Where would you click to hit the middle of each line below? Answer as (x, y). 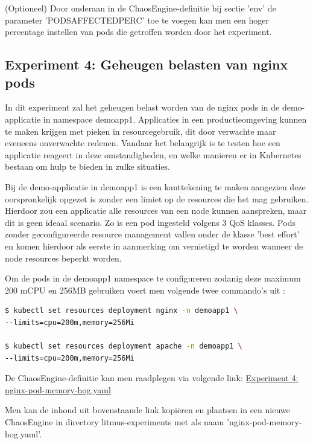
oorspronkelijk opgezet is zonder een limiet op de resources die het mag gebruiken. (157, 198)
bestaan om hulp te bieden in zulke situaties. (88, 166)
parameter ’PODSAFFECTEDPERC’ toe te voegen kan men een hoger (137, 20)
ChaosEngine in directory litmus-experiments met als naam (115, 422)
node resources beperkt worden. (63, 258)
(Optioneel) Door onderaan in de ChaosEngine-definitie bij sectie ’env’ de (141, 8)
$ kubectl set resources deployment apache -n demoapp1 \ (124, 346)
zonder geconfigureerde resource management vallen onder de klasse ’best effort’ (152, 234)
